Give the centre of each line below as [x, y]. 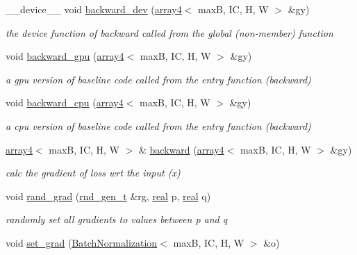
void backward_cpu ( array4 [65, 102]
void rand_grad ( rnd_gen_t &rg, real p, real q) [108, 196]
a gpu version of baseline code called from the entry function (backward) [158, 79]
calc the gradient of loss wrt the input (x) [93, 173]
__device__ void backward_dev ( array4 [94, 9]
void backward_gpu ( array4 [65, 56]
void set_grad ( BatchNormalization [82, 242]
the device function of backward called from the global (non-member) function [169, 32]
